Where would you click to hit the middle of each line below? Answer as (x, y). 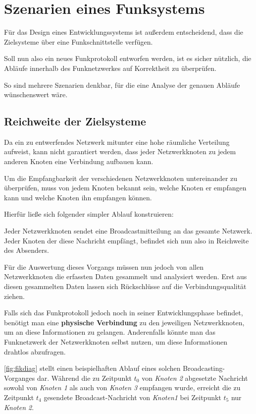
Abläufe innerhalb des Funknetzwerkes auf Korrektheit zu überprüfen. (110, 68)
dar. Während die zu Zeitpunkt (85, 378)
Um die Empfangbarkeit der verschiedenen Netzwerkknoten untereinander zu (121, 178)
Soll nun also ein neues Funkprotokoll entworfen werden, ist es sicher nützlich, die (128, 58)
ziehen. (14, 296)
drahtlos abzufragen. (35, 351)
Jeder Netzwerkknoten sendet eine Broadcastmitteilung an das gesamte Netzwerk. (128, 231)
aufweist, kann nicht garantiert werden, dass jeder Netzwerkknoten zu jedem (120, 151)
